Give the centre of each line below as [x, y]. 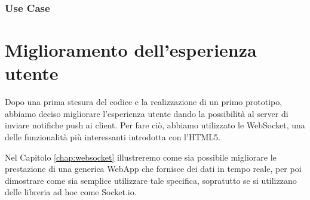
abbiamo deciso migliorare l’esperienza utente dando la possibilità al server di [147, 113]
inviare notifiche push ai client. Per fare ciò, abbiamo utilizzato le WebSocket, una [155, 125]
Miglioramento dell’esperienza [131, 50]
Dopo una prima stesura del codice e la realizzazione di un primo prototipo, [144, 102]
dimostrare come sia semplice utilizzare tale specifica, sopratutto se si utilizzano [151, 180]
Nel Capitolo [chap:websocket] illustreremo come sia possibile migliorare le [141, 157]
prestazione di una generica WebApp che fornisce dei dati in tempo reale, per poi [153, 169]
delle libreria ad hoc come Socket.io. [71, 192]
